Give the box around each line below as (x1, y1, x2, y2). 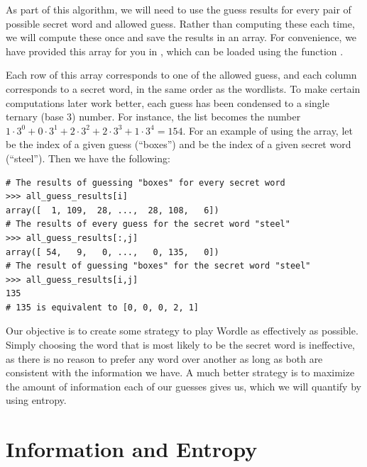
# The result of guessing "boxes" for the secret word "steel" (6, 261, 311, 271)
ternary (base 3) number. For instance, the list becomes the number (6, 109, 301, 124)
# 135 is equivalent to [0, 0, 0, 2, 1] (6, 302, 199, 313)
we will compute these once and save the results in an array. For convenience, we (6, 30, 357, 45)
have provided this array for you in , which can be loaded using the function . (6, 43, 344, 58)
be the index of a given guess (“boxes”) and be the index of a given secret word (6, 137, 351, 152)
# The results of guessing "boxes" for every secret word (6, 177, 285, 188)
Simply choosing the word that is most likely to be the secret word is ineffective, (6, 337, 356, 352)
